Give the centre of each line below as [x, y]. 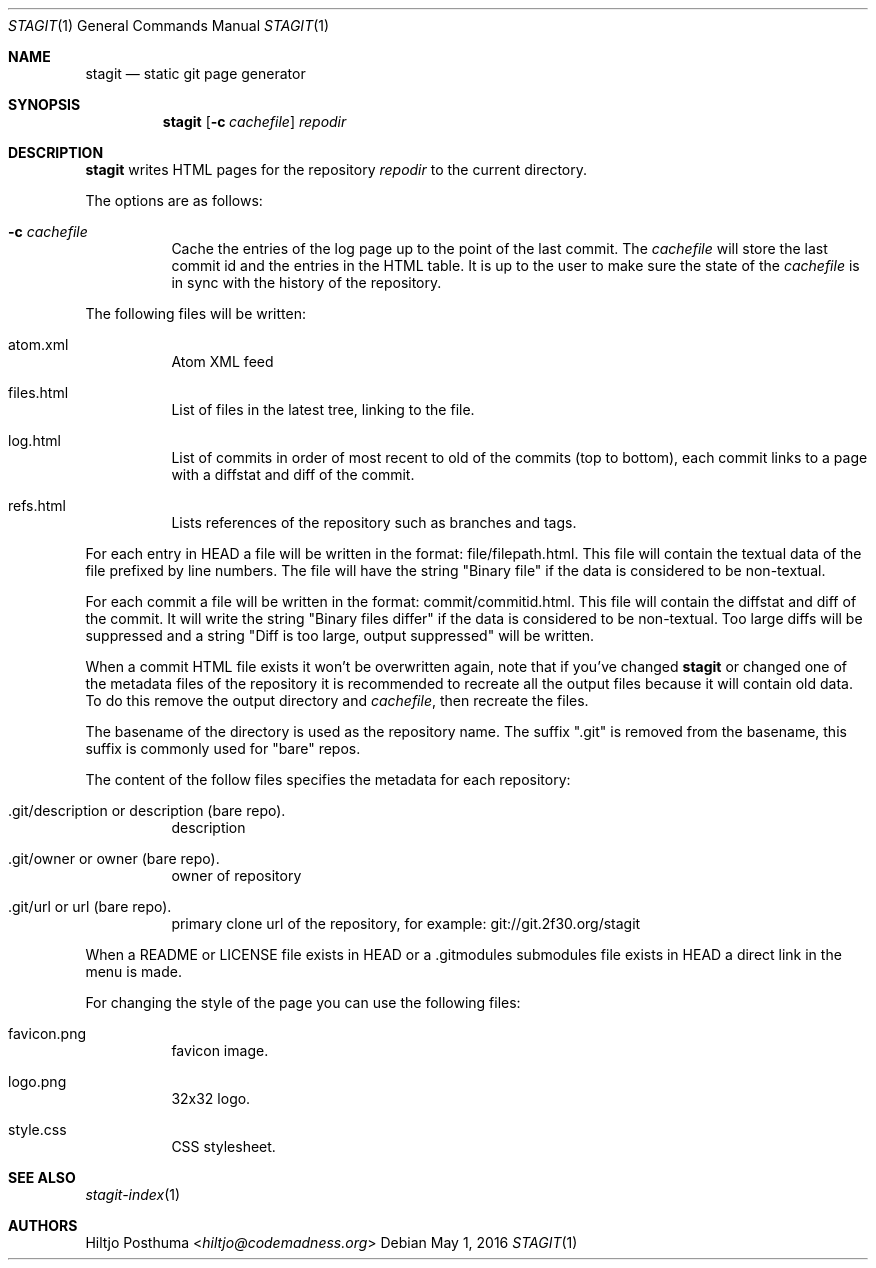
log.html [34, 440]
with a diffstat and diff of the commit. [293, 474]
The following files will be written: [195, 313]
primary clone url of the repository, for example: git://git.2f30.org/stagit [406, 923]
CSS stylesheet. [223, 1146]
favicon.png [47, 1033]
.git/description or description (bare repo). [147, 810]
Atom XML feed [222, 361]
